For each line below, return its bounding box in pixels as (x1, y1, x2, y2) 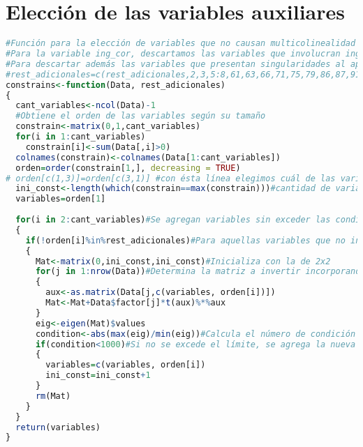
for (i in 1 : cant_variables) (15, 132, 146, 142)
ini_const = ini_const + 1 (45, 370, 151, 381)
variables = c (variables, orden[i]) (45, 360, 206, 370)
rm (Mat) (35, 391, 71, 401)
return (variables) (15, 422, 101, 432)
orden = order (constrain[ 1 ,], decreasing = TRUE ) (15, 162, 241, 173)
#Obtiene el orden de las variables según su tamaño (15, 111, 266, 121)
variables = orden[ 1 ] (15, 194, 106, 204)
